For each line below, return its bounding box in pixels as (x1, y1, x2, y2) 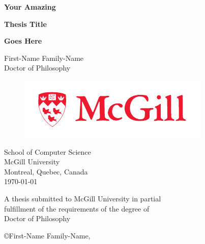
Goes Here (4, 36, 42, 46)
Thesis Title (4, 18, 47, 29)
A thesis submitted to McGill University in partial (4, 193, 161, 203)
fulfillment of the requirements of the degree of (4, 203, 150, 214)
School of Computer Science (4, 146, 91, 157)
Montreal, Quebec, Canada (4, 166, 88, 177)
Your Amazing (4, 2, 56, 12)
